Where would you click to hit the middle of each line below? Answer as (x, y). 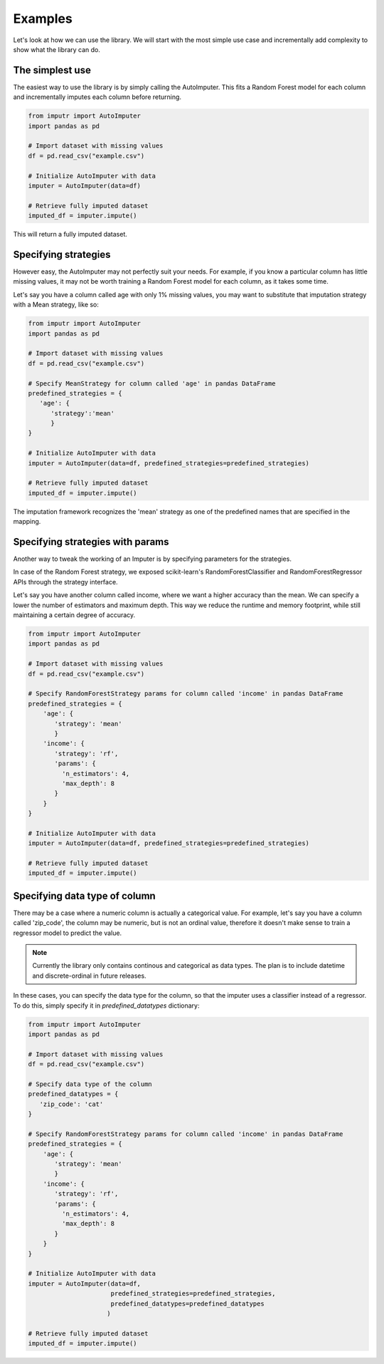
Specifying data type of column (84, 895)
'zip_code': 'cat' (71, 1104)
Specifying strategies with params (91, 542)
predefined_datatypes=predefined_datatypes (187, 1303)
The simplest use (52, 70)
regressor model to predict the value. (68, 933)
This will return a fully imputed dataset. (70, 234)
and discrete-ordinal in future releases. (89, 976)
